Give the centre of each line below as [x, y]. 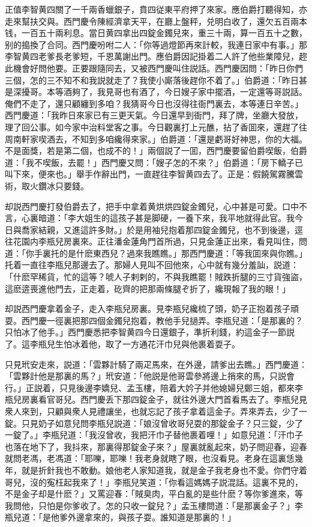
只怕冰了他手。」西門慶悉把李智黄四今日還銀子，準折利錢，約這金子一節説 [150, 332]
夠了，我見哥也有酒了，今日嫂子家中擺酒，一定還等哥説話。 [189, 92]
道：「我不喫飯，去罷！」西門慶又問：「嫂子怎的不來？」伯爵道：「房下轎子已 [154, 162]
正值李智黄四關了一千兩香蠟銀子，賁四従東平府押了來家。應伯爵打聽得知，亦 [156, 9]
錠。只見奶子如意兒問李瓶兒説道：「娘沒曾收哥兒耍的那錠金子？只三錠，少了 [154, 423]
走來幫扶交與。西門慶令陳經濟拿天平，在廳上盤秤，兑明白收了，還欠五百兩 [152, 21]
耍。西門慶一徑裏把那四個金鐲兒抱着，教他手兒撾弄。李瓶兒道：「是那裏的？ [154, 320]
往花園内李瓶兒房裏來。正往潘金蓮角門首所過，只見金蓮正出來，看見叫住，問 [156, 241]
